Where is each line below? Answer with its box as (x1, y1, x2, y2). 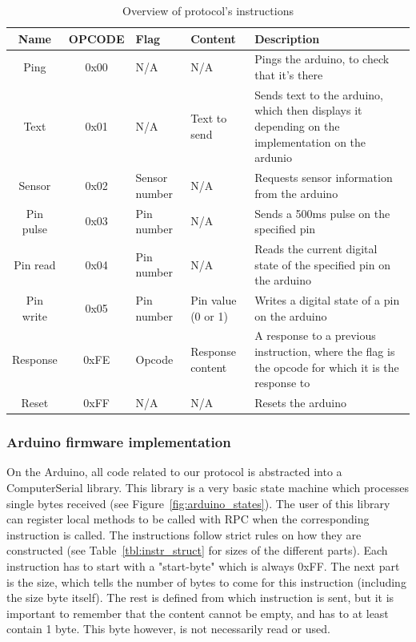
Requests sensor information (254, 169, 393, 186)
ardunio (254, 149, 292, 166)
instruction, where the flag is (254, 343, 395, 360)
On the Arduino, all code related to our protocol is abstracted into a (6, 463, 342, 480)
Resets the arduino (254, 394, 346, 411)
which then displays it (254, 102, 362, 119)
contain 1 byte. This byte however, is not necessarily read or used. (6, 620, 330, 637)
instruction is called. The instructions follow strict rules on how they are (6, 526, 362, 543)
